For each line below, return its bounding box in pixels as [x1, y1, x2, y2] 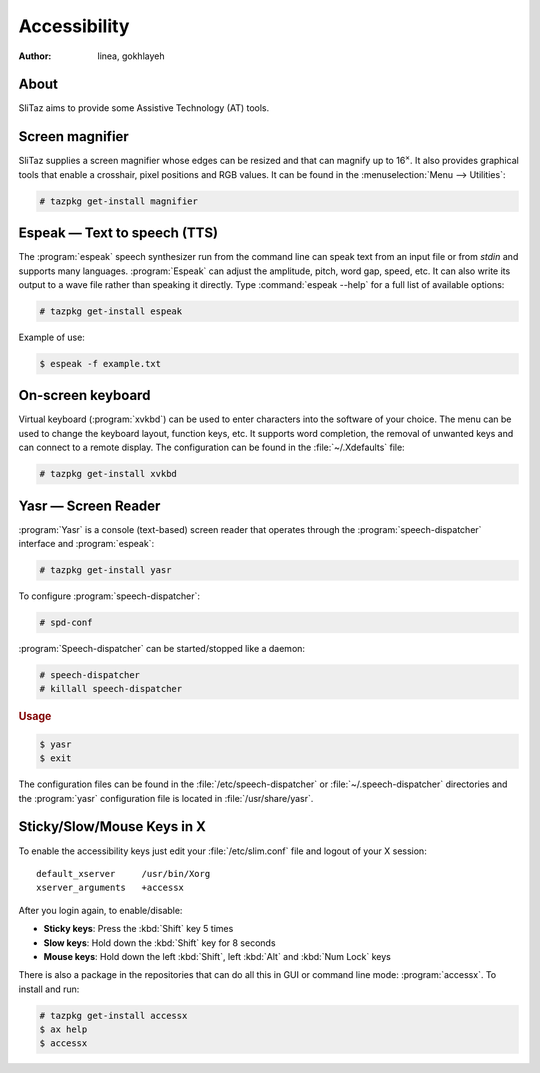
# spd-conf [39, 617, 93, 629]
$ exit [39, 753, 72, 764]
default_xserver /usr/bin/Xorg [36, 868, 211, 879]
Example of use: [18, 331, 85, 343]
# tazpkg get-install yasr [39, 565, 172, 576]
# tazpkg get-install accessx [39, 1010, 188, 1021]
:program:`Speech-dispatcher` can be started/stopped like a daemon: [18, 643, 305, 655]
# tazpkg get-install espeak [39, 306, 183, 317]
